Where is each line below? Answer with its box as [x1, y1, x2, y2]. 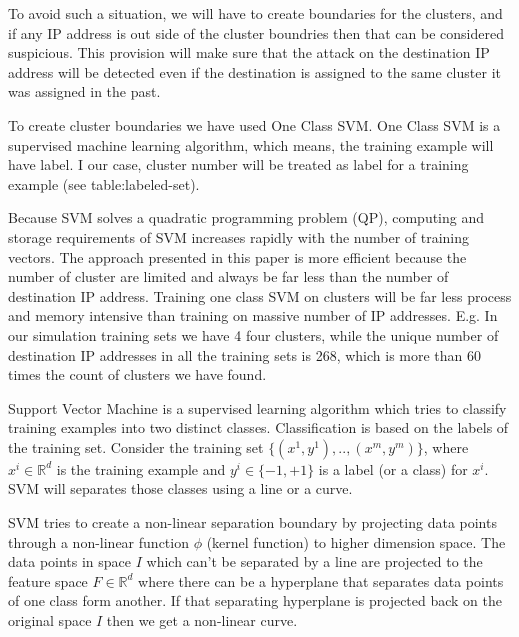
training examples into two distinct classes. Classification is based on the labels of [8, 417, 509, 438]
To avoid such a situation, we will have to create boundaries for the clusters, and [8, 3, 503, 23]
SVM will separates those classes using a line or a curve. [8, 478, 353, 499]
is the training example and [56, 458, 226, 479]
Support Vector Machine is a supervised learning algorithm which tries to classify [8, 397, 507, 418]
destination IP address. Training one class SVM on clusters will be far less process [8, 285, 512, 306]
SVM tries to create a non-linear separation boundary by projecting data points [8, 512, 497, 533]
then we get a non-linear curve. [106, 610, 298, 631]
